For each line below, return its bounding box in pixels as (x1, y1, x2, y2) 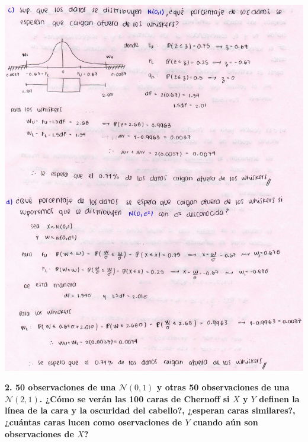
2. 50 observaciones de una (5, 381, 116, 393)
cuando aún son (193, 415, 258, 428)
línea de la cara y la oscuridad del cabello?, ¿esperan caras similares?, (5, 404, 296, 416)
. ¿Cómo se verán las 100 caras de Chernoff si (39, 392, 230, 405)
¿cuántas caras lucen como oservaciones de (5, 415, 182, 428)
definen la (259, 392, 300, 405)
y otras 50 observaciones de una (156, 381, 290, 393)
